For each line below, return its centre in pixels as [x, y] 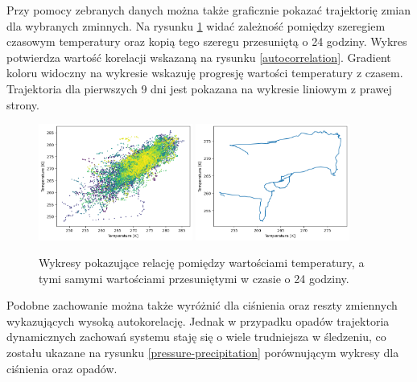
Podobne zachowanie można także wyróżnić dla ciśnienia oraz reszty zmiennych [202, 305]
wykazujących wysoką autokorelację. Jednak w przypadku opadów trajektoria [198, 320]
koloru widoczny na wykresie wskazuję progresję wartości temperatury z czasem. [205, 73]
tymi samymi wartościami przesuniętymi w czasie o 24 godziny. [194, 278]
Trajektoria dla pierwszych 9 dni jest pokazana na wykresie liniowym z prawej [199, 88]
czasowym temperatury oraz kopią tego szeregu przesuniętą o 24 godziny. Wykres [207, 41]
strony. [23, 104]
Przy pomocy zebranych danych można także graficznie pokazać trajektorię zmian [209, 10]
